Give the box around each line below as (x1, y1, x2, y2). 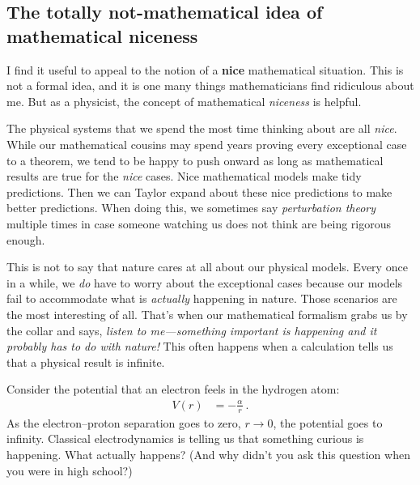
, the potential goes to (273, 414, 383, 431)
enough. (6, 231, 45, 248)
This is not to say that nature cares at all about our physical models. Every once (6, 258, 408, 275)
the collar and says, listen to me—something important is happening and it (6, 321, 377, 338)
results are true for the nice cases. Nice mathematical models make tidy (6, 168, 362, 185)
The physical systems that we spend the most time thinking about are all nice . (6, 120, 397, 137)
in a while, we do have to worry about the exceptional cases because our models (6, 274, 403, 291)
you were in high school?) (6, 462, 133, 479)
